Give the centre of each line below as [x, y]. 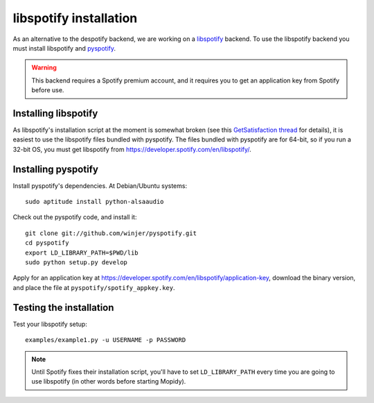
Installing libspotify [55, 113]
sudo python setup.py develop [77, 263]
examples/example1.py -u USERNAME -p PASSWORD [106, 340]
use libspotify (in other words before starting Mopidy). [109, 381]
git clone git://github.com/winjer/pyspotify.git [111, 233]
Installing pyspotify [55, 169]
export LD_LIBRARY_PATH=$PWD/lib [82, 252]
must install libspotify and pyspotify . [64, 48]
